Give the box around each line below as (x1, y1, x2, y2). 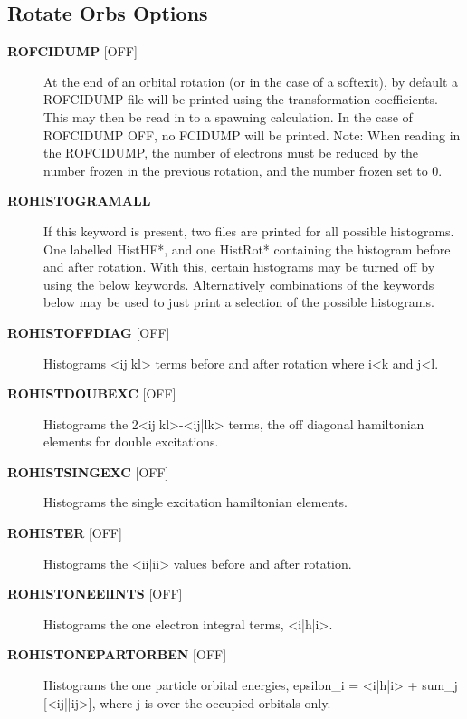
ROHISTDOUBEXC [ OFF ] (7, 384, 176, 403)
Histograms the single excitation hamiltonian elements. (43, 493, 348, 512)
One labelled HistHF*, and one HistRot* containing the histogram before (43, 239, 451, 258)
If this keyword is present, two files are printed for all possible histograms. (43, 221, 454, 240)
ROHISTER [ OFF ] (7, 523, 122, 542)
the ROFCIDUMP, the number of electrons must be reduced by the (43, 143, 419, 162)
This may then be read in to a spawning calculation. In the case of (43, 107, 413, 126)
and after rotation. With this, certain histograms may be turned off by (43, 257, 435, 276)
